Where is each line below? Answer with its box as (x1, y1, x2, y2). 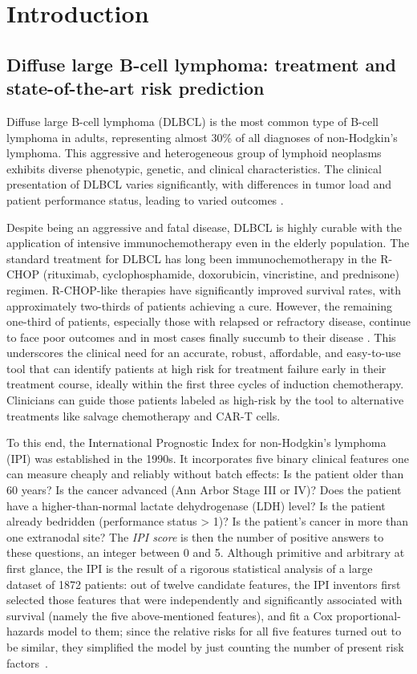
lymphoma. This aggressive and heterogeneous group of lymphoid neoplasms (6, 144, 382, 161)
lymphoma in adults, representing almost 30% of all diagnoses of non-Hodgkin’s (6, 128, 398, 145)
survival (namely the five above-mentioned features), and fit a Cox (6, 607, 333, 623)
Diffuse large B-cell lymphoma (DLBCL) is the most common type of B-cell (6, 112, 379, 129)
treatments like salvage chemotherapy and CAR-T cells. (6, 407, 281, 424)
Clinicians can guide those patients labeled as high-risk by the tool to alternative (6, 392, 404, 408)
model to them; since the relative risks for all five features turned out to (47, 623, 402, 639)
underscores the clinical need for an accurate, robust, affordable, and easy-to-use (6, 344, 401, 361)
